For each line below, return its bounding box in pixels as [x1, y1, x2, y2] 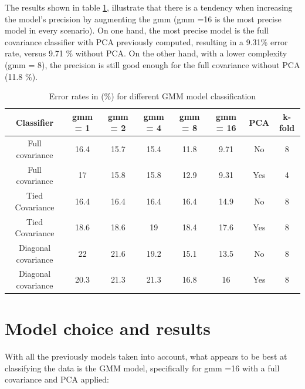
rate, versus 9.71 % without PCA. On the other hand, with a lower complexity [5, 47, 287, 59]
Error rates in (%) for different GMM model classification [49, 90, 256, 102]
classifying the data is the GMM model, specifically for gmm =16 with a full [5, 361, 280, 374]
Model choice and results [5, 316, 211, 340]
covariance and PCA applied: [5, 373, 109, 385]
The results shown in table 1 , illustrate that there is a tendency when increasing [5, 1, 293, 13]
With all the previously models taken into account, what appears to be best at [5, 350, 287, 363]
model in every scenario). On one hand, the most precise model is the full [5, 24, 269, 36]
